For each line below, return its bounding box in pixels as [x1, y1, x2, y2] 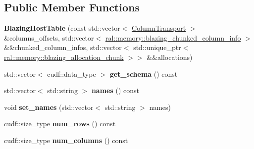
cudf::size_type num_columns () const [4, 135, 128, 145]
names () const [91, 85, 139, 96]
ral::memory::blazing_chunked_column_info [105, 32, 241, 43]
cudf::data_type [47, 68, 96, 79]
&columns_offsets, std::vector [4, 32, 94, 43]
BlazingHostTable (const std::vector [4, 23, 120, 33]
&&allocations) [147, 51, 193, 62]
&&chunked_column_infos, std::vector [4, 42, 122, 52]
